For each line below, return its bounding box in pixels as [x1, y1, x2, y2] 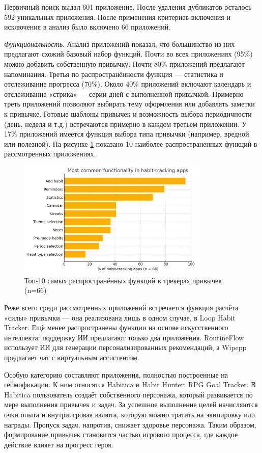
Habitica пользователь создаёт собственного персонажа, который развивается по [4, 389, 253, 399]
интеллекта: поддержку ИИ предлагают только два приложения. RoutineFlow [4, 332, 244, 342]
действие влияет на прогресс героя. [4, 439, 113, 449]
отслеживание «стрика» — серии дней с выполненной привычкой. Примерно [4, 88, 244, 99]
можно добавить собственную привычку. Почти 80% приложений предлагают [4, 58, 245, 69]
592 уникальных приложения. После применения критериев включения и [4, 11, 230, 22]
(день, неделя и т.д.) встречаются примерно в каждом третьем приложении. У [4, 118, 247, 129]
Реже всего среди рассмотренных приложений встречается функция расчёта [4, 302, 239, 313]
